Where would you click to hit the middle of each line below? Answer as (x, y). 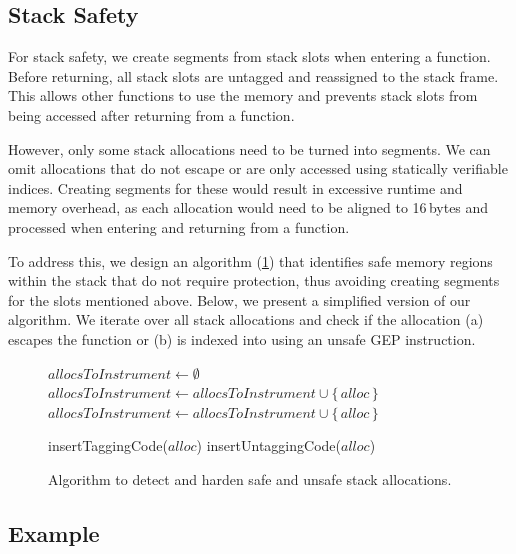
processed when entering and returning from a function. (179, 226)
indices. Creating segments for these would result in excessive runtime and (235, 187)
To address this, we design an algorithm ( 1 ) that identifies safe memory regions (250, 260)
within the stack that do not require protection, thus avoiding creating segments (254, 280)
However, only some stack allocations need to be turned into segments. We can (249, 148)
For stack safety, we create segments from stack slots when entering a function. (249, 56)
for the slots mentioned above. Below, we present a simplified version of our (239, 299)
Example (54, 532)
